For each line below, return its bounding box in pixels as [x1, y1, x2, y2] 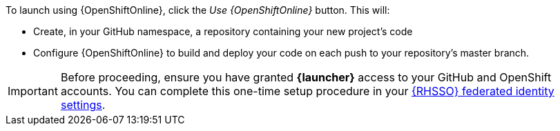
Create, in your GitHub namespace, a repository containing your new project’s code [33, 26, 413, 37]
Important [8, 84, 58, 98]
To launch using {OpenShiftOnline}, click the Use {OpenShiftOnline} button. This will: [6, 4, 390, 16]
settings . [60, 98, 106, 112]
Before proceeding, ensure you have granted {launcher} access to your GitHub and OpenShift [60, 70, 552, 84]
